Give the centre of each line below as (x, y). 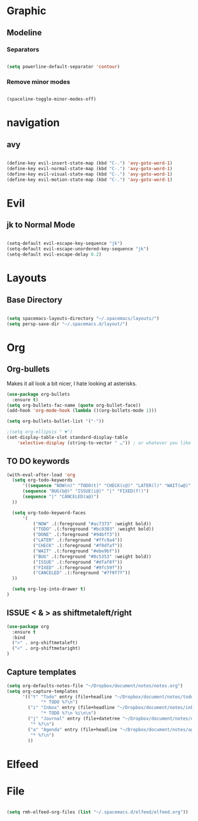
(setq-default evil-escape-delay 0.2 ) (54, 254)
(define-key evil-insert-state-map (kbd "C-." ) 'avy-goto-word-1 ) (90, 163)
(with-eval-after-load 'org (41, 475)
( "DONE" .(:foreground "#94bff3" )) (76, 535)
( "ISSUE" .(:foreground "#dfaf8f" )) (78, 562)
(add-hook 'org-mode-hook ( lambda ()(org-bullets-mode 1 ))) (82, 410)
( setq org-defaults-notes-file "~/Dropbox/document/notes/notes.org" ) (95, 686)
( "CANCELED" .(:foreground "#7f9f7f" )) (82, 573)
